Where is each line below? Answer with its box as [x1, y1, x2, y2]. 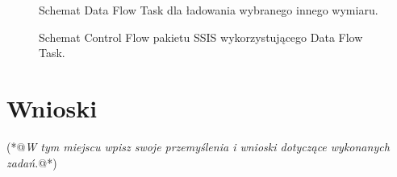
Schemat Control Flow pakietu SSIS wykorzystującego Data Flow [39, 28, 363, 45]
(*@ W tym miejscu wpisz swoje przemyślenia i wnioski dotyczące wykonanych [6, 138, 390, 154]
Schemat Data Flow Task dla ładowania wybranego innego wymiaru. [39, 2, 378, 18]
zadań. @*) [6, 154, 57, 171]
